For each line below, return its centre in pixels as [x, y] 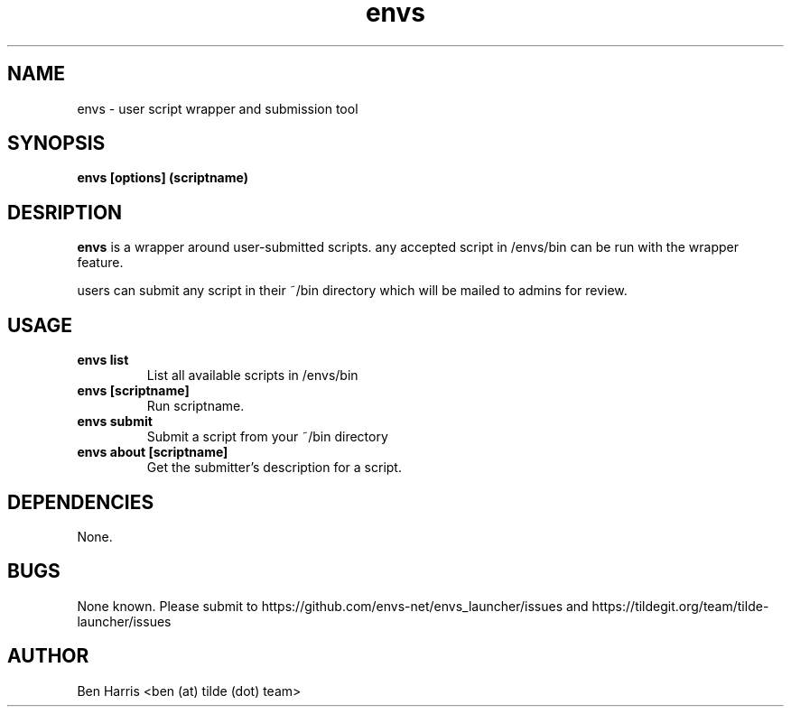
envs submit [115, 422]
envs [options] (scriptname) [163, 178]
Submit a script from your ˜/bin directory [267, 437]
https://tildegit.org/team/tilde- [680, 606]
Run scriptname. [195, 406]
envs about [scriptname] [153, 452]
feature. [100, 263]
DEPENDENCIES [81, 502]
